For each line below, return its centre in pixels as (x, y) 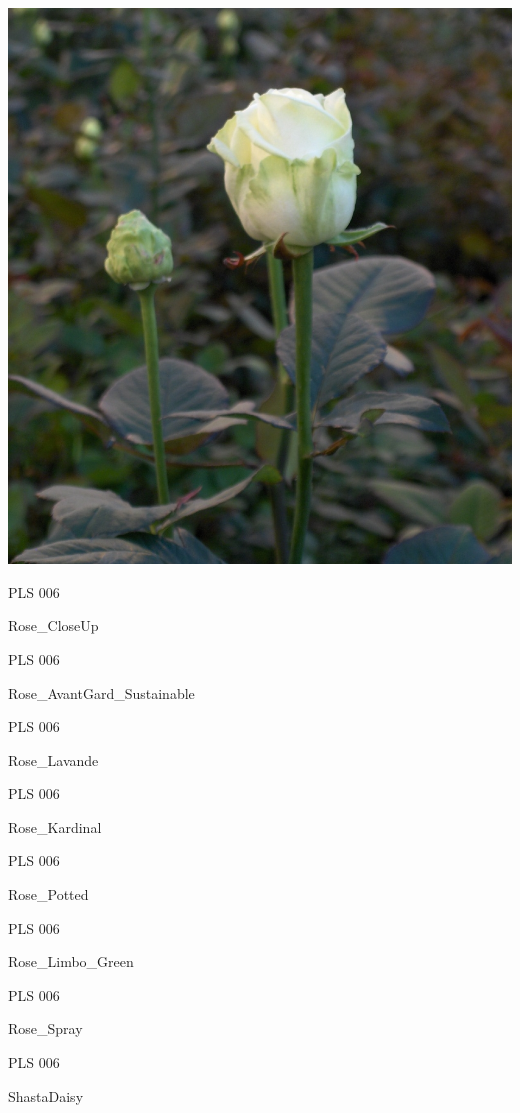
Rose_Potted (48, 894)
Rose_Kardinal (55, 826)
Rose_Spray (45, 1028)
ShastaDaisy (46, 1095)
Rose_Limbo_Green (71, 961)
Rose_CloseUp (53, 625)
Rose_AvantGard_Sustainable (101, 692)
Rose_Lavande (53, 759)
